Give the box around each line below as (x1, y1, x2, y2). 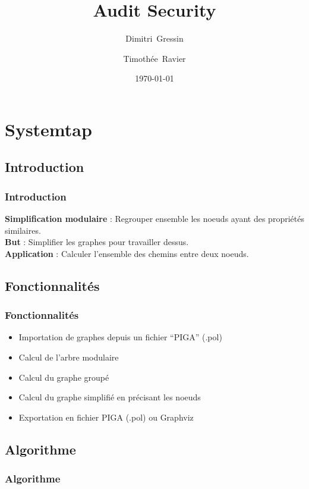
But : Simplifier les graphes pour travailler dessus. (5, 236, 189, 248)
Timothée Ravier (123, 52, 186, 64)
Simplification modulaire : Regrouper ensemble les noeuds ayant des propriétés (5, 212, 304, 225)
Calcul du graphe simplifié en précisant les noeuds (18, 391, 201, 403)
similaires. (5, 224, 41, 236)
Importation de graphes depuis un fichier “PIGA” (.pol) (18, 331, 222, 343)
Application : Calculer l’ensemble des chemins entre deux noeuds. (5, 247, 249, 259)
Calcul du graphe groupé (18, 371, 109, 383)
